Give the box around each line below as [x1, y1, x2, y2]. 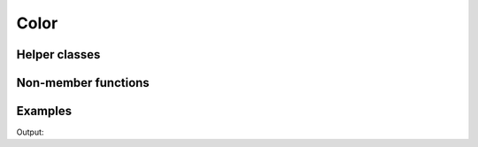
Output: [16, 127, 44, 137]
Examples [16, 104, 73, 119]
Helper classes [16, 47, 101, 62]
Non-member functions [16, 75, 150, 90]
